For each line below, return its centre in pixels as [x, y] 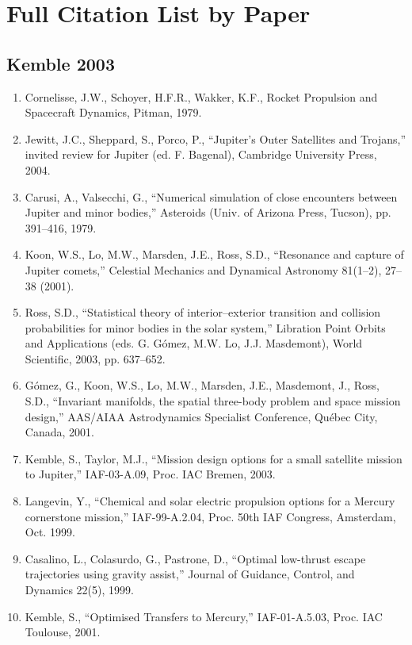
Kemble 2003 [61, 63]
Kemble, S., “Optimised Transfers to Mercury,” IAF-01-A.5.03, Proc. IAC [204, 616]
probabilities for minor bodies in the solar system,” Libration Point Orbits [205, 327]
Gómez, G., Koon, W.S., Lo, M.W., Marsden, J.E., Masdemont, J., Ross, [202, 385]
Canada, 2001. [59, 432]
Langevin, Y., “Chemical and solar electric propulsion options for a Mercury [210, 501]
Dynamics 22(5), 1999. [79, 590]
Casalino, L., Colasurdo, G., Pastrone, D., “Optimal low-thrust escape [195, 558]
